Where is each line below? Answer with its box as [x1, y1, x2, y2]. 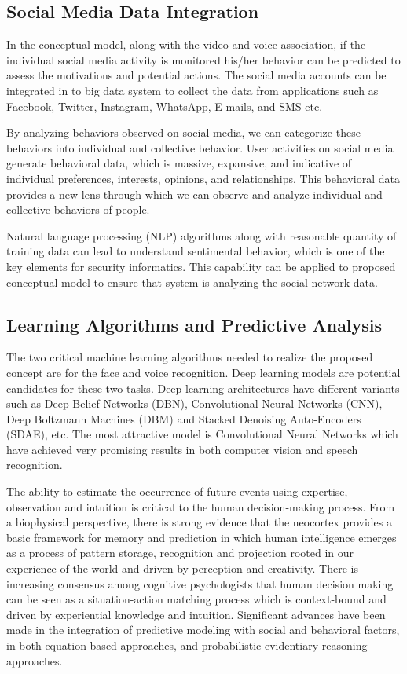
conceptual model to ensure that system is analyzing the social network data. [6, 273, 378, 290]
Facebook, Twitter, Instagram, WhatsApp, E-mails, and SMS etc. [6, 97, 323, 114]
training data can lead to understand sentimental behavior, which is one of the [6, 243, 385, 259]
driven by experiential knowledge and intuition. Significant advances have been [6, 606, 386, 622]
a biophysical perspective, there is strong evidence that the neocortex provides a [6, 514, 392, 530]
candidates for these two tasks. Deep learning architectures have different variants [6, 379, 400, 396]
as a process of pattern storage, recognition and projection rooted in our [6, 544, 354, 561]
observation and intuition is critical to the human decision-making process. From [6, 498, 395, 515]
